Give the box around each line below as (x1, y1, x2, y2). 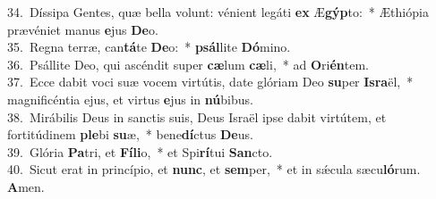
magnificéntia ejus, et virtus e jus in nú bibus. (7, 89, 253, 108)
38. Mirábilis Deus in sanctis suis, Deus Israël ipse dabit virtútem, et (7, 107, 387, 126)
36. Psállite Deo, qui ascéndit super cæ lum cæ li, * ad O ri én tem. (7, 54, 369, 73)
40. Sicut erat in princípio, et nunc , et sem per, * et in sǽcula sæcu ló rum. (7, 160, 421, 178)
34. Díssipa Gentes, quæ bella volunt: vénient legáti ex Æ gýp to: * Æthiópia (7, 3, 429, 21)
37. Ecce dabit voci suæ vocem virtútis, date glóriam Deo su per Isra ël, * (7, 72, 414, 91)
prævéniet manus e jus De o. (7, 20, 158, 38)
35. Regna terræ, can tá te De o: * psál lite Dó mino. (7, 37, 291, 56)
